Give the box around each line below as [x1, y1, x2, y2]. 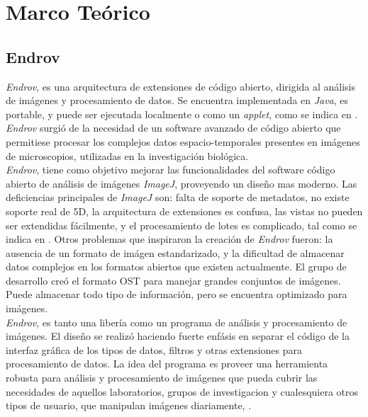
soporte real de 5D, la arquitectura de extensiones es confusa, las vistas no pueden [6, 203, 363, 218]
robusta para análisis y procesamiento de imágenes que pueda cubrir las [6, 370, 318, 385]
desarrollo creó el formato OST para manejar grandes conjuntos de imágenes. [6, 273, 341, 287]
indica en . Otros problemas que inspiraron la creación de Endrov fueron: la [6, 232, 333, 246]
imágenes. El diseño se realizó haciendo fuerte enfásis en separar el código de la [6, 329, 350, 343]
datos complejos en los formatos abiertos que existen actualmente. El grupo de [6, 259, 347, 274]
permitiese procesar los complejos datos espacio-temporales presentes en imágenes [6, 134, 360, 149]
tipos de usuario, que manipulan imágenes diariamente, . [6, 398, 252, 413]
